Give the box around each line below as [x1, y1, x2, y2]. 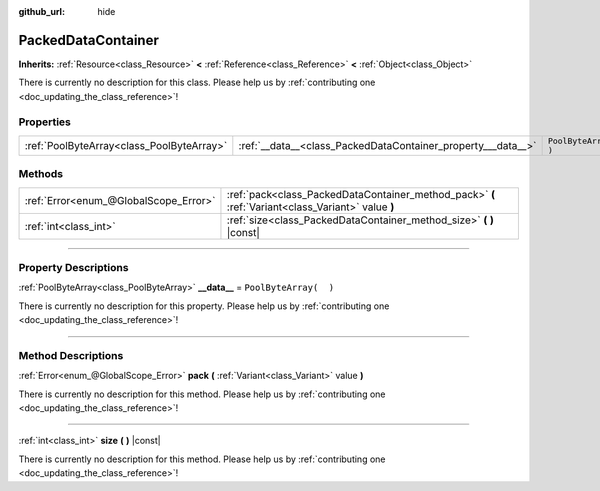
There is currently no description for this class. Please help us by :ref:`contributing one [18, 76, 376, 89]
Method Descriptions [18, 348, 124, 362]
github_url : [18, 6, 65, 17]
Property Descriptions [18, 260, 129, 274]
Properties [18, 115, 72, 129]
